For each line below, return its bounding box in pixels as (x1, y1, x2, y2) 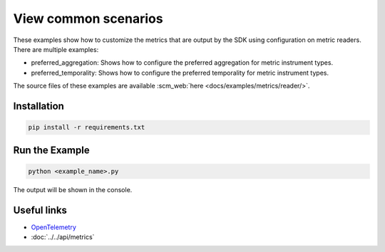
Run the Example (13, 144, 90, 156)
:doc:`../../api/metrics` (31, 232, 95, 241)
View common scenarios (13, 11, 163, 26)
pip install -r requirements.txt (28, 123, 145, 132)
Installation (13, 100, 64, 112)
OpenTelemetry (31, 223, 76, 231)
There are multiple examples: (13, 45, 99, 53)
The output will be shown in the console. (13, 185, 133, 194)
